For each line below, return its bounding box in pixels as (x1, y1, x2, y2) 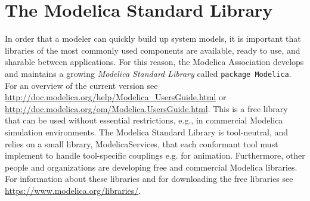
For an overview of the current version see (5, 79, 158, 91)
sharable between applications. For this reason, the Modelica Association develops (5, 55, 304, 68)
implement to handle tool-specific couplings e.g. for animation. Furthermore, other (5, 149, 305, 162)
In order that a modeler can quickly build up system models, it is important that (5, 32, 301, 45)
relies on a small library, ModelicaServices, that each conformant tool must (5, 137, 278, 150)
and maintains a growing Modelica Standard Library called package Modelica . (5, 67, 292, 79)
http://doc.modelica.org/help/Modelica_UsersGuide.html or (5, 91, 227, 103)
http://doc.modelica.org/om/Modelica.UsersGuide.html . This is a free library (5, 102, 288, 115)
